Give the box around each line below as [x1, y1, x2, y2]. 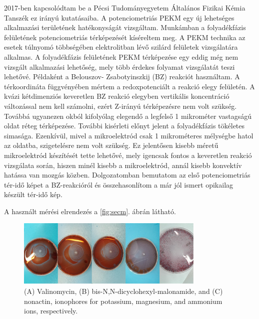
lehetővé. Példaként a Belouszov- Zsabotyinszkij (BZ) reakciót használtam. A [4, 71, 240, 82]
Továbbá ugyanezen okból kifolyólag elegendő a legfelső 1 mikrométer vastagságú [4, 110, 251, 121]
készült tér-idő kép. [4, 189, 62, 200]
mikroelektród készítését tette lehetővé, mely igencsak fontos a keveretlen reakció [4, 149, 252, 160]
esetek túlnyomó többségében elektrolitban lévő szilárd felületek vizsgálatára [4, 42, 238, 52]
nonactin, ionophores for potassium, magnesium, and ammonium [24, 295, 222, 306]
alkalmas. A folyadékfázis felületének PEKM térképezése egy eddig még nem [4, 51, 238, 62]
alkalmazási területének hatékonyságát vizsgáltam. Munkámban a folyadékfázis [4, 22, 246, 33]
